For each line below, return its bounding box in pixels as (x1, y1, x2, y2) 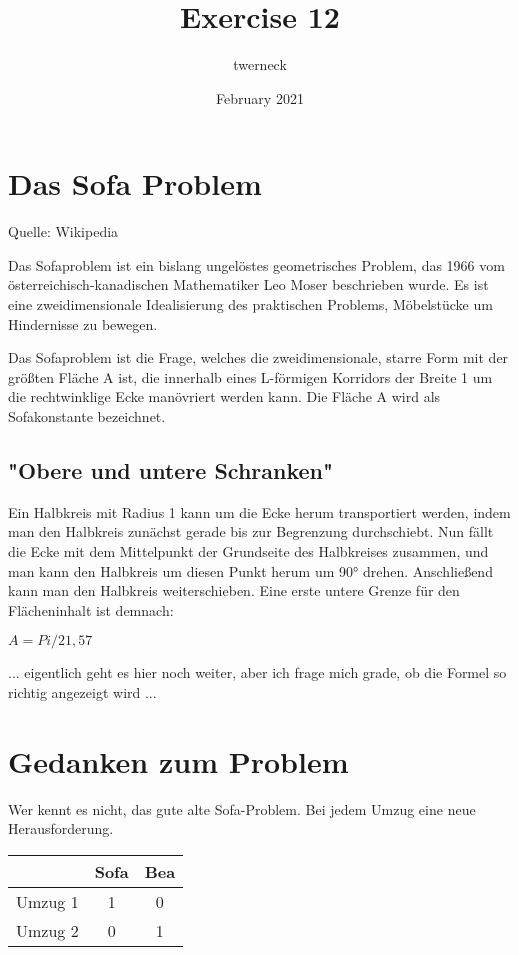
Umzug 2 (16, 918, 79, 942)
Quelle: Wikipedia (8, 221, 119, 242)
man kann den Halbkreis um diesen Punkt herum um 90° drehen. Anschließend (8, 560, 493, 581)
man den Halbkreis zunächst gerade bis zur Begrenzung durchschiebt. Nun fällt (8, 521, 494, 542)
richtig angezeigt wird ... (8, 681, 157, 702)
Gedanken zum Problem (8, 740, 349, 781)
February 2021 (216, 87, 304, 108)
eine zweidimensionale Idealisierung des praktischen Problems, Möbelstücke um (8, 294, 493, 315)
